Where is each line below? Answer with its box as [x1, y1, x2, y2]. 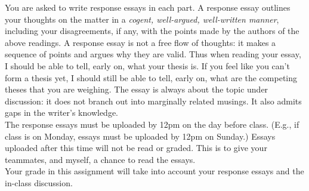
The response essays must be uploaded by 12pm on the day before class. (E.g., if [5, 118, 299, 130]
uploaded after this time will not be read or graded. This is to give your [5, 141, 267, 154]
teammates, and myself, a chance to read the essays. [5, 153, 196, 165]
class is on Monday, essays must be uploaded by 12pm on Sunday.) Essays [5, 130, 276, 142]
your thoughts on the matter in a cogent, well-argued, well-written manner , [5, 13, 279, 25]
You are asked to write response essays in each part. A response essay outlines [5, 1, 291, 13]
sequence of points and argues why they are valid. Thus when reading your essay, [5, 48, 301, 60]
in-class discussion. [5, 176, 73, 189]
